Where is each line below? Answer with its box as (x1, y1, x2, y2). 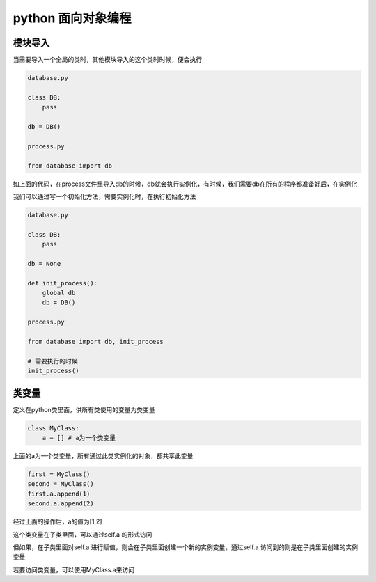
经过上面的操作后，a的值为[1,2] (13, 517, 102, 526)
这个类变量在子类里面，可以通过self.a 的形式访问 (13, 530, 152, 539)
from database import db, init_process (27, 338, 164, 345)
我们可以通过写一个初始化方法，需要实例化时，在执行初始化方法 (13, 192, 196, 200)
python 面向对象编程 (13, 10, 132, 26)
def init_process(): (27, 279, 97, 287)
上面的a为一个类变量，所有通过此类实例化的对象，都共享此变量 (13, 452, 194, 460)
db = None (27, 260, 61, 267)
